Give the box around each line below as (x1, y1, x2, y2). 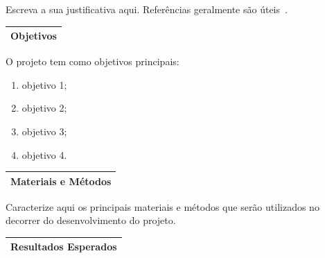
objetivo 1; (21, 77, 67, 92)
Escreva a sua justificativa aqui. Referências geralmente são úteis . (6, 2, 288, 16)
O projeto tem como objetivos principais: (6, 54, 179, 69)
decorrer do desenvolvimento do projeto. (6, 213, 176, 227)
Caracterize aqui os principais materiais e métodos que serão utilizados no (6, 199, 319, 214)
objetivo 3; (21, 123, 67, 138)
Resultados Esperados (10, 239, 117, 254)
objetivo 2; (21, 101, 67, 115)
